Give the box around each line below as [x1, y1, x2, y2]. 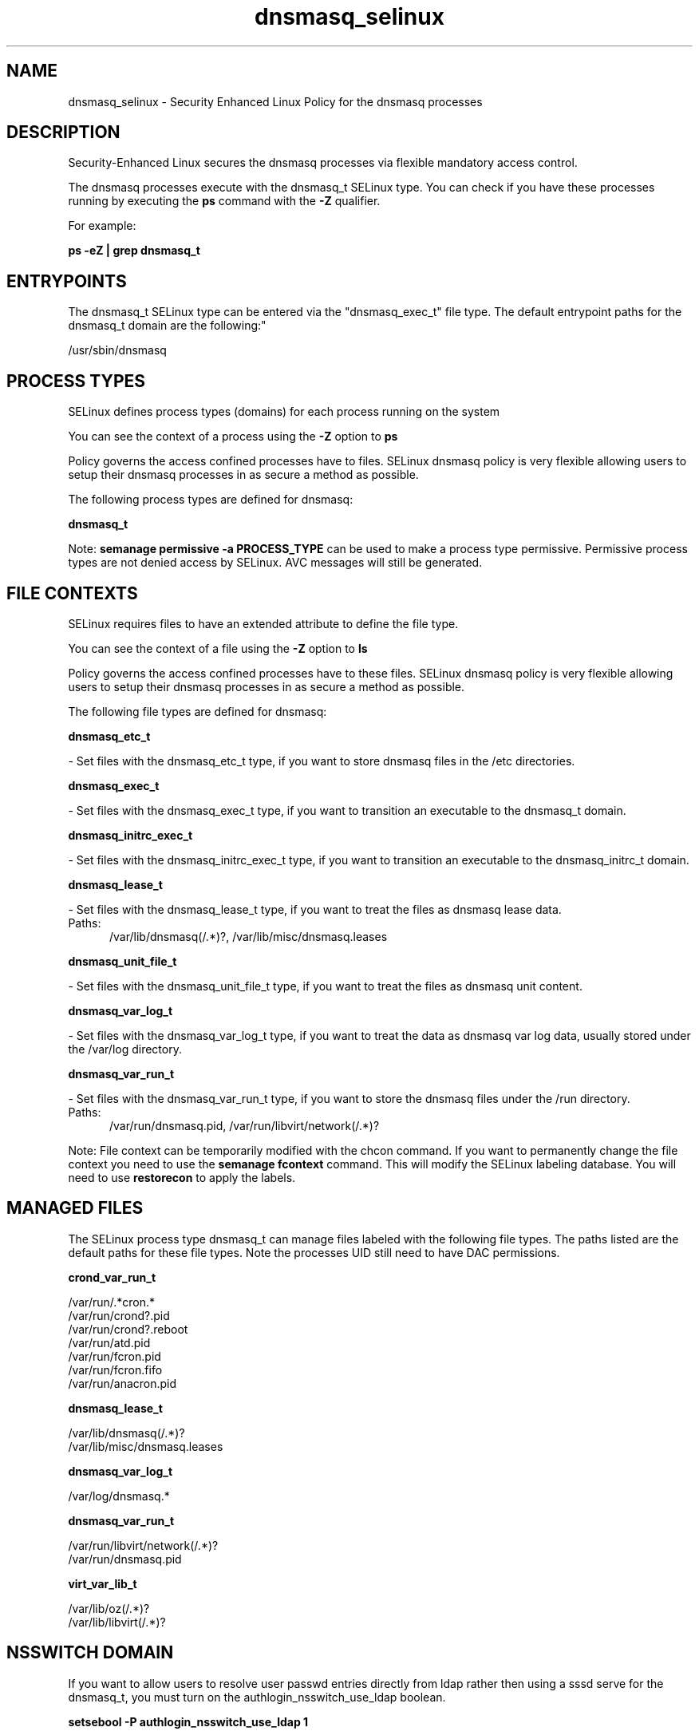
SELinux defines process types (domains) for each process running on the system [68, 405, 500, 419]
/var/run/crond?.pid [68, 1308, 170, 1322]
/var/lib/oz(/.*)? [68, 1601, 150, 1615]
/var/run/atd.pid [68, 1335, 151, 1350]
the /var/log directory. [68, 1041, 182, 1056]
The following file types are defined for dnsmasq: [68, 704, 327, 718]
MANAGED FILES [6, 1198, 144, 1219]
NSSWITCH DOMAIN [6, 1642, 174, 1663]
